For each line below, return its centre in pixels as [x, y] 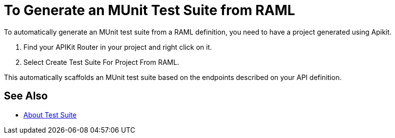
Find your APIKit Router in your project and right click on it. [118, 47]
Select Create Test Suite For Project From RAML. [101, 62]
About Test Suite [50, 115]
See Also [26, 96]
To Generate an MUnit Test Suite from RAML [150, 10]
